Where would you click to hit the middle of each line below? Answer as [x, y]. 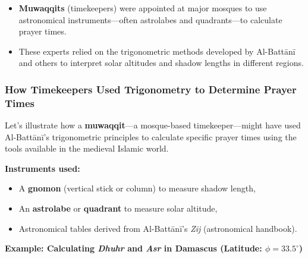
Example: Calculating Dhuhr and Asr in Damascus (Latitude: [133, 248]
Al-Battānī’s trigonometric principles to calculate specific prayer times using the [151, 136]
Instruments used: [43, 168]
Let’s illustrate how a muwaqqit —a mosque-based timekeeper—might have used [153, 125]
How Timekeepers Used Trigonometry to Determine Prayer [151, 89]
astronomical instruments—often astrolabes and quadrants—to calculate [150, 19]
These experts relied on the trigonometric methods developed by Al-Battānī [157, 51]
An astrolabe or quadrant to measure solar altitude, [118, 208]
